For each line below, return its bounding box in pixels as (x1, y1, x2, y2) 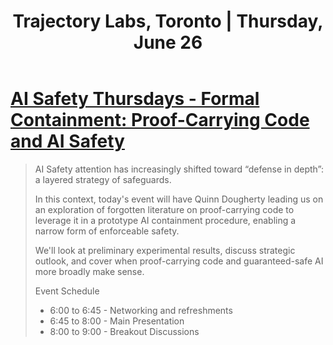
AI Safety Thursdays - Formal (10, 88, 260, 110)
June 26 (133, 31, 203, 54)
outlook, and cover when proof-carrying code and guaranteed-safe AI (34, 255, 324, 267)
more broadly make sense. (34, 265, 145, 277)
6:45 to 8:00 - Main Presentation (49, 315, 185, 327)
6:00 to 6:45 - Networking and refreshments (49, 304, 233, 316)
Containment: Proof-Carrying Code (10, 109, 310, 132)
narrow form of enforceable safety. (34, 225, 180, 237)
